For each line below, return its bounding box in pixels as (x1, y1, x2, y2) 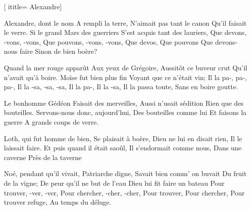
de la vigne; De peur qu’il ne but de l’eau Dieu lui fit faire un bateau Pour (4, 178, 225, 188)
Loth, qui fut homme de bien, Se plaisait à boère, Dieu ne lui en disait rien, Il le (4, 133, 242, 143)
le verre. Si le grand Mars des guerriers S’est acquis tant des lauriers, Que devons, (4, 27, 247, 37)
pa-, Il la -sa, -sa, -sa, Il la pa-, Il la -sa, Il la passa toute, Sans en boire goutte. (4, 81, 238, 92)
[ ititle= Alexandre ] (4, 1, 62, 11)
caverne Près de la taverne (4, 152, 82, 162)
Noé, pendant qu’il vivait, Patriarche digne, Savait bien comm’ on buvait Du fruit (4, 168, 247, 178)
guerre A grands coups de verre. (4, 116, 99, 127)
